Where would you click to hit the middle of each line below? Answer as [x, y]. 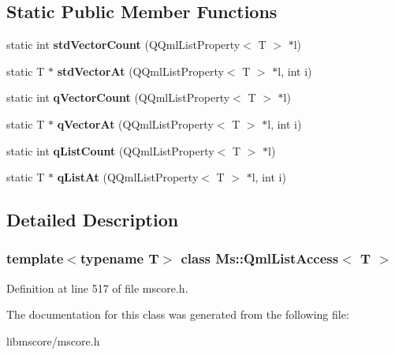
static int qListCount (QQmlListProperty [110, 150]
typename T [119, 258]
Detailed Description [93, 220]
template [35, 258]
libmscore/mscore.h [53, 340]
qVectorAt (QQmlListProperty [135, 123]
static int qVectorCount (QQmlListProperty [118, 97]
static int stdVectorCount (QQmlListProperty [123, 45]
